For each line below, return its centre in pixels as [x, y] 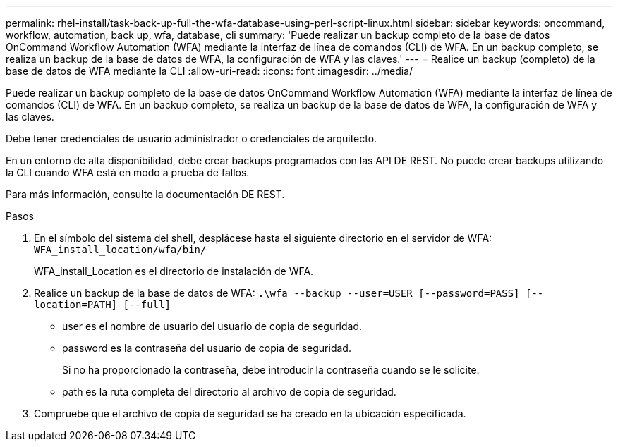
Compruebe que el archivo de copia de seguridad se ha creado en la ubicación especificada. [250, 414]
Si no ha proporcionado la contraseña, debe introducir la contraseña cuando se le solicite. [271, 370]
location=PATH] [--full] [102, 305]
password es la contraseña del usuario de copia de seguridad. [207, 348]
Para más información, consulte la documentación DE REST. [145, 194]
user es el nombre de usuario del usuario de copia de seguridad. [212, 326]
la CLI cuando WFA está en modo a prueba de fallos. [128, 172]
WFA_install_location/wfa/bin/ [120, 250]
